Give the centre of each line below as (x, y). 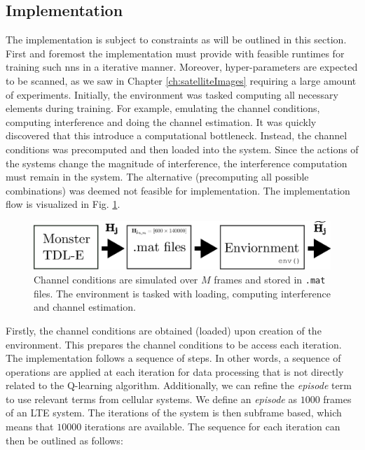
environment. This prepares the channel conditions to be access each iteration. (174, 344)
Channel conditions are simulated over (116, 280)
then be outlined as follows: (64, 440)
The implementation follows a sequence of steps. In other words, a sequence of (173, 358)
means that (30, 427)
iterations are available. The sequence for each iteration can (212, 427)
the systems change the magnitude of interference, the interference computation (177, 163)
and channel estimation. (85, 307)
